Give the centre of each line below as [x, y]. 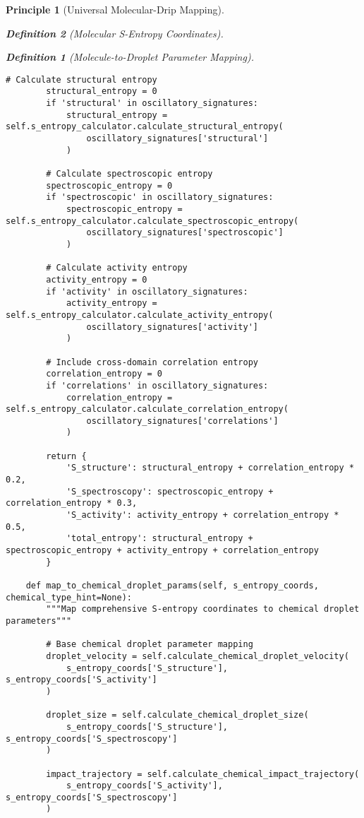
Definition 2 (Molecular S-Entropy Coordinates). [115, 33]
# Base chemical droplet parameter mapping [150, 645]
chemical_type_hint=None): [69, 597]
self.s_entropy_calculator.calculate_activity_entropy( [140, 315]
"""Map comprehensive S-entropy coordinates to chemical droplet [203, 609]
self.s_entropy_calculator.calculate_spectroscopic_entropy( [152, 221]
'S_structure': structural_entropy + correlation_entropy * [210, 468]
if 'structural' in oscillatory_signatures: [152, 103]
